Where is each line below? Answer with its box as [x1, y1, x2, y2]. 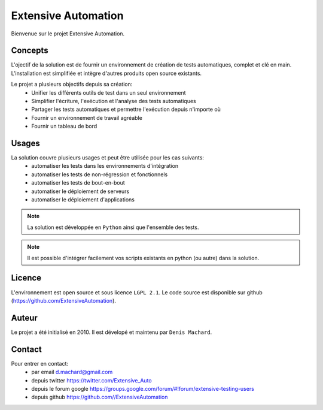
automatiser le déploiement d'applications [31, 196, 135, 203]
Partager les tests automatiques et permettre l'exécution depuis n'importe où [31, 105, 221, 113]
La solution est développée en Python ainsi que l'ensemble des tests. [27, 224, 199, 231]
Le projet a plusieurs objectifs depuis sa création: [11, 81, 133, 88]
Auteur [11, 312, 38, 323]
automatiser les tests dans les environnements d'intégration [31, 162, 179, 170]
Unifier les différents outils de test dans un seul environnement [31, 89, 186, 96]
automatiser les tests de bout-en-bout [31, 179, 125, 186]
